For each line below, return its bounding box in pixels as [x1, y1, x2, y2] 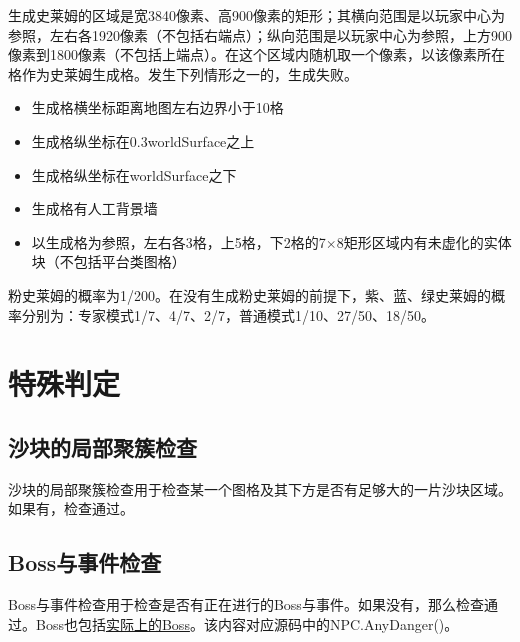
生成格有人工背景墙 [31, 198, 158, 219]
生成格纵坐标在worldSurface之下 [31, 164, 237, 185]
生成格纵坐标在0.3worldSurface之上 [31, 130, 255, 151]
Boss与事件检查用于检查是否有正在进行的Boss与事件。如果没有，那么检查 [8, 594, 484, 615]
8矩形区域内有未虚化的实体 [336, 231, 512, 252]
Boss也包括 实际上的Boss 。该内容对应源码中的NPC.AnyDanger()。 [35, 613, 459, 634]
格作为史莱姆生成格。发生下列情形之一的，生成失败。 [8, 63, 358, 84]
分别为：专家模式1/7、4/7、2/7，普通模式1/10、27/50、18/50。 [21, 304, 435, 325]
